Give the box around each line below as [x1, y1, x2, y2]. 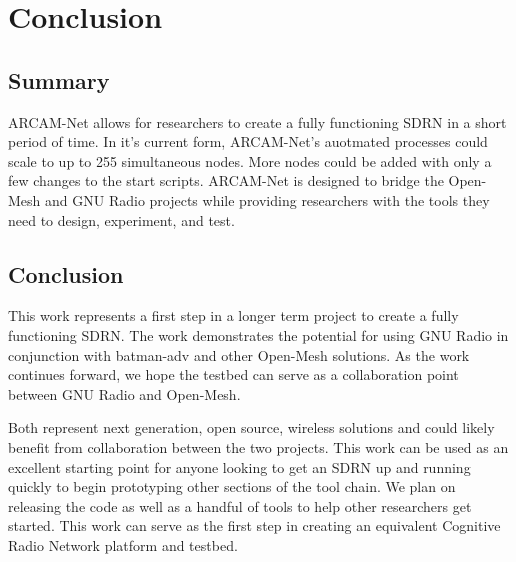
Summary [8, 64, 110, 95]
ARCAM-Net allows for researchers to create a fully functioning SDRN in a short [8, 111, 507, 132]
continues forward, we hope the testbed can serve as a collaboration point [8, 364, 459, 385]
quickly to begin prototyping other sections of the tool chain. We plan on [8, 476, 456, 497]
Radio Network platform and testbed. [8, 534, 238, 555]
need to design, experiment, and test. [8, 209, 235, 230]
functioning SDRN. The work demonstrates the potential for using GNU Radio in [8, 324, 509, 345]
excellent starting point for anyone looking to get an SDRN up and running [8, 456, 471, 477]
